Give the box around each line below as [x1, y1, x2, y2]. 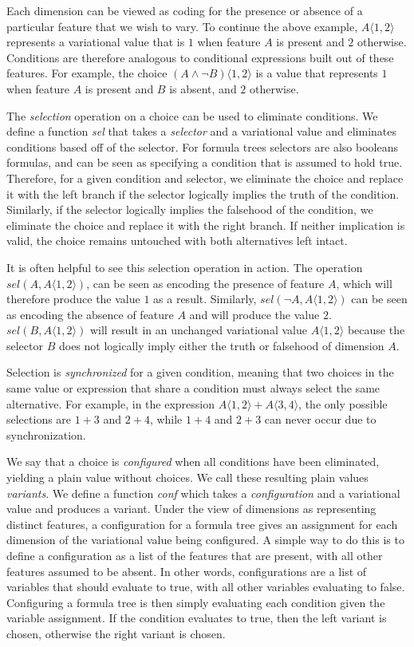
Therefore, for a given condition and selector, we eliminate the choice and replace [6, 169, 404, 186]
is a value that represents [255, 65, 378, 81]
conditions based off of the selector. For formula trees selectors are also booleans [6, 138, 398, 155]
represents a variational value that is [6, 34, 185, 50]
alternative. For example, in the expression [6, 395, 215, 412]
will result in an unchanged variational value [89, 322, 307, 338]
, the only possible [298, 395, 388, 412]
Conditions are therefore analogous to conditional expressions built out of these [6, 49, 394, 65]
